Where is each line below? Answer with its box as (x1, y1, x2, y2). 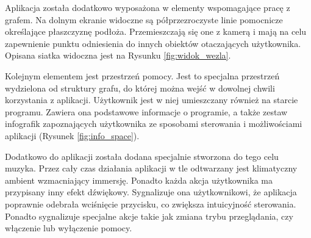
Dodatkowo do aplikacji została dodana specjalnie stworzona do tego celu (5, 150, 279, 162)
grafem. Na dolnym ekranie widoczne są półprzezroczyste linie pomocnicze (5, 13, 283, 26)
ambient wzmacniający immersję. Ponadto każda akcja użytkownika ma (5, 173, 273, 186)
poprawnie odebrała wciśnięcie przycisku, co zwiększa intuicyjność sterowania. (5, 197, 296, 210)
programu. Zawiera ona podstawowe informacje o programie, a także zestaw (5, 105, 288, 118)
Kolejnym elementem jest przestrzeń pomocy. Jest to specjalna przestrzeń (5, 69, 280, 82)
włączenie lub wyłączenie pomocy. (5, 222, 132, 234)
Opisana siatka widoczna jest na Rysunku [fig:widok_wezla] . (5, 49, 231, 62)
